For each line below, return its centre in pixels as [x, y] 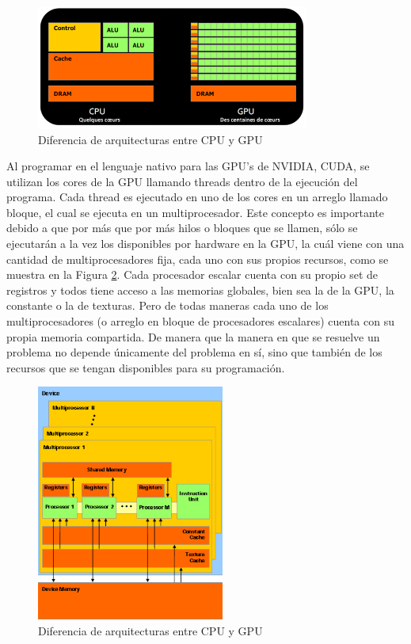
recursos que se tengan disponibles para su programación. [146, 367]
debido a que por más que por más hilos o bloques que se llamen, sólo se [182, 228]
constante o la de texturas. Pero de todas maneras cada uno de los [167, 305]
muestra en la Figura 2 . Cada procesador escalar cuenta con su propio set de [192, 274]
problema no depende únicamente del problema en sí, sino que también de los [194, 352]
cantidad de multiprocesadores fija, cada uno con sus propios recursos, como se [198, 259]
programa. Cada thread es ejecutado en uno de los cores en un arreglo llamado [197, 197]
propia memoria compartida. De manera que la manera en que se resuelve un [193, 336]
